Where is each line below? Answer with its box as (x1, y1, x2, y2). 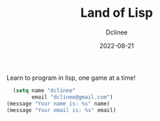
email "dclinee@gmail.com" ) (31, 93, 113, 101)
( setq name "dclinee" (13, 87, 76, 94)
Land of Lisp (80, 5, 153, 21)
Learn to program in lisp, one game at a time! (6, 73, 136, 82)
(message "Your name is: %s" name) (6, 100, 110, 107)
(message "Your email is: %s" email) (6, 106, 117, 113)
